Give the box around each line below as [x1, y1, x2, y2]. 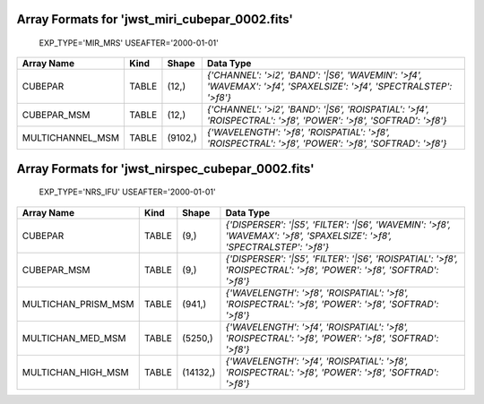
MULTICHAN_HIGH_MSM [22, 365, 129, 378]
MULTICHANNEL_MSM [22, 132, 120, 144]
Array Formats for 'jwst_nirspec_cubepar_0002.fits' [16, 161, 315, 176]
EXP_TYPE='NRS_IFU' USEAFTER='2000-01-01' [39, 186, 216, 197]
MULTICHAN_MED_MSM [22, 331, 126, 344]
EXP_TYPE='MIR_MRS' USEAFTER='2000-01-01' [39, 38, 219, 48]
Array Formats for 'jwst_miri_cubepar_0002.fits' [16, 12, 293, 27]
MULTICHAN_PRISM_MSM [22, 297, 134, 310]
